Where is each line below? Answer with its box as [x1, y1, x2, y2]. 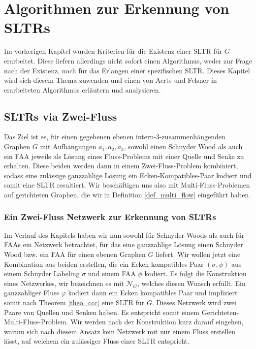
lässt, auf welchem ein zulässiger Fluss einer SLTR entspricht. [4, 336, 190, 346]
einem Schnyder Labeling [4, 268, 80, 279]
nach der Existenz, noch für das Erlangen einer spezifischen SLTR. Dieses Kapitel [4, 65, 250, 75]
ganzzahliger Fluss [4, 287, 59, 298]
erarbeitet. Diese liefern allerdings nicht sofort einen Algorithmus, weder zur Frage [4, 55, 252, 65]
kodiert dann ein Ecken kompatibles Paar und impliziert [68, 287, 238, 298]
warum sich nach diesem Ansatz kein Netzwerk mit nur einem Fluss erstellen [4, 326, 236, 336]
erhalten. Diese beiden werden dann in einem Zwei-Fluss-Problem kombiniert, [4, 160, 238, 171]
